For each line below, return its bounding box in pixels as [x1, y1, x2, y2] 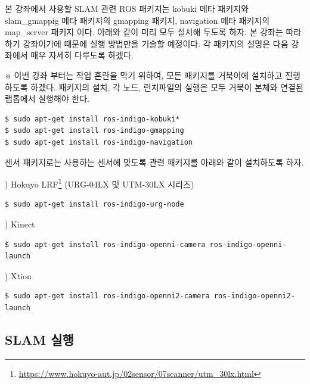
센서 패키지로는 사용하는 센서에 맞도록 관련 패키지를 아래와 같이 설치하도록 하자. [5, 155, 304, 168]
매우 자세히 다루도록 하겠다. [30, 49, 134, 61]
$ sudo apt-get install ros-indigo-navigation [5, 138, 193, 146]
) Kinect [5, 217, 35, 230]
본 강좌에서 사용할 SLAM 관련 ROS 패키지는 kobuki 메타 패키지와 [5, 2, 249, 14]
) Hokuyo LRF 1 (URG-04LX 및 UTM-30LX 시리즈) [5, 176, 194, 190]
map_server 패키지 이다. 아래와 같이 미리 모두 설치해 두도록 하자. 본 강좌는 [5, 26, 283, 38]
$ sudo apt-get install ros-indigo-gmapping [5, 126, 184, 135]
